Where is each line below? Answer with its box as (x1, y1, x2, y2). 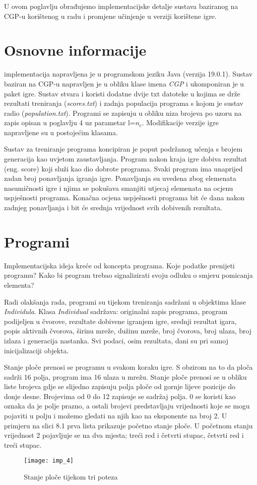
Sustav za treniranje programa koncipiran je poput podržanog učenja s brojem (4, 144, 243, 154)
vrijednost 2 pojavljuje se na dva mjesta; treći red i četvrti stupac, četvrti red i (4, 430, 244, 440)
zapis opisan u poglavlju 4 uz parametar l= (4, 117, 135, 128)
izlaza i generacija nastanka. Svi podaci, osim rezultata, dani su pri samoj (4, 335, 228, 345)
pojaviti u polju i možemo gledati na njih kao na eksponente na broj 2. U (4, 410, 227, 421)
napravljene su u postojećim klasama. (4, 127, 118, 137)
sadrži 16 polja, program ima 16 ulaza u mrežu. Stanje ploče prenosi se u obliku (4, 371, 247, 382)
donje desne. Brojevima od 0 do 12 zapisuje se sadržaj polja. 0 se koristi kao (4, 391, 236, 401)
